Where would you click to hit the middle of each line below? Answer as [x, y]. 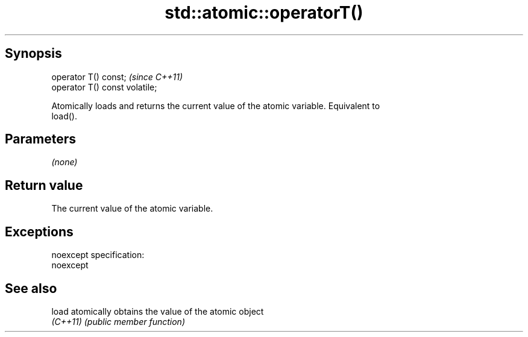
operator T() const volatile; [104, 87]
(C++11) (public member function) [118, 321]
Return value [44, 185]
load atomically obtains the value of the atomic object [158, 311]
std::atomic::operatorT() [264, 13]
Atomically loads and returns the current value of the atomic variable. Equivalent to [216, 106]
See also [31, 288]
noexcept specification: [98, 255]
